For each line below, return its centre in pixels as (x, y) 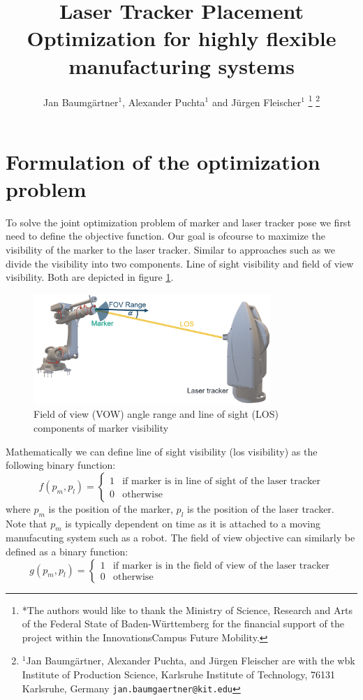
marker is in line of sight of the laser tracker (226, 481)
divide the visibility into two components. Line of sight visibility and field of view (180, 263)
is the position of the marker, (111, 508)
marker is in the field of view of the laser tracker (226, 566)
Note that (27, 523)
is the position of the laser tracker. (261, 508)
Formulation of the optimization (163, 161)
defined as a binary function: (67, 551)
